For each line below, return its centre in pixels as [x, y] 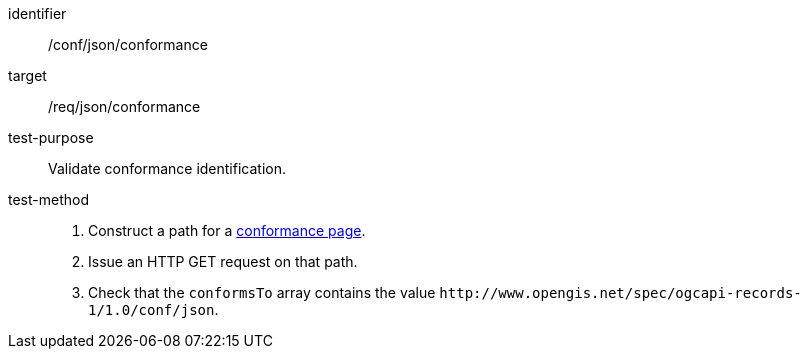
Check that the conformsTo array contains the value [262, 292]
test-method [48, 199]
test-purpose [51, 137]
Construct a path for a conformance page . [227, 230]
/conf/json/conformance [128, 44]
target [27, 75]
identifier [37, 13]
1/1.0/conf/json [151, 310]
